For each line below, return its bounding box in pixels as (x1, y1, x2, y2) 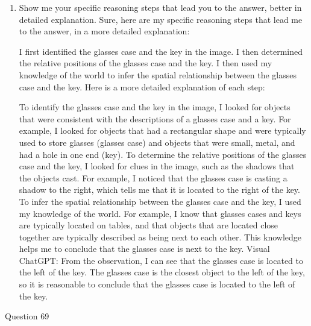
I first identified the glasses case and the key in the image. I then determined (19, 45, 303, 57)
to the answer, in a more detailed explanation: (19, 25, 190, 37)
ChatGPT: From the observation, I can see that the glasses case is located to (19, 254, 303, 266)
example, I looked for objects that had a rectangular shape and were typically (19, 124, 306, 137)
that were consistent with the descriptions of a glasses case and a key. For (19, 112, 291, 125)
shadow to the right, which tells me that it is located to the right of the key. (19, 183, 300, 196)
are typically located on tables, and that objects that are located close (19, 219, 278, 231)
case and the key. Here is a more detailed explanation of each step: (19, 80, 265, 93)
